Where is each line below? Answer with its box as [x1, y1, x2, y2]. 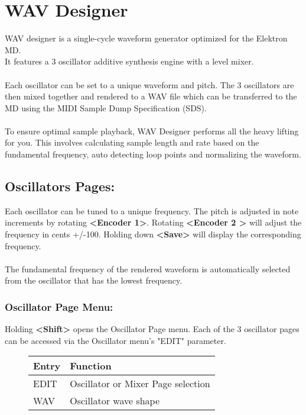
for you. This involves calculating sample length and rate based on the [5, 136, 259, 149]
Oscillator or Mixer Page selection [70, 377, 210, 391]
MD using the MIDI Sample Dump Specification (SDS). [5, 101, 207, 114]
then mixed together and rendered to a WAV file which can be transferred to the [5, 90, 297, 102]
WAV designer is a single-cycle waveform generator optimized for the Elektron [5, 32, 288, 44]
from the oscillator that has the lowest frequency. [5, 274, 183, 287]
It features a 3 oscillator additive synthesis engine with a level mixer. [5, 55, 254, 67]
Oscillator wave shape [70, 394, 160, 408]
